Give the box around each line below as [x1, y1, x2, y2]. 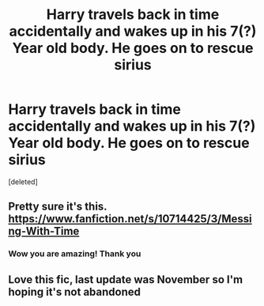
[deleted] [8, 176, 38, 187]
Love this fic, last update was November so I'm [8, 273, 243, 286]
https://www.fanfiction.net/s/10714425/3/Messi [8, 212, 252, 226]
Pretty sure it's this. [8, 200, 107, 213]
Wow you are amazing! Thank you [8, 248, 141, 259]
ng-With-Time [8, 225, 80, 238]
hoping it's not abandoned [8, 285, 141, 298]
